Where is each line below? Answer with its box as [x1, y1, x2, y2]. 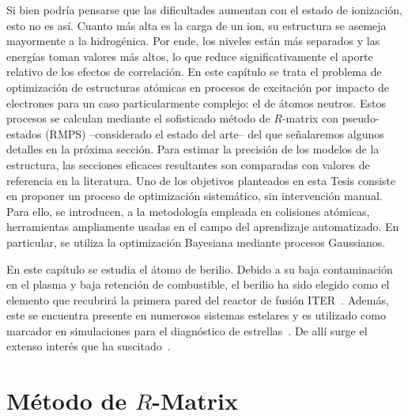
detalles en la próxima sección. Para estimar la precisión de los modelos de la [6, 141, 380, 157]
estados [6, 125, 42, 142]
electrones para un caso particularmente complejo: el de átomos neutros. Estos [6, 94, 386, 111]
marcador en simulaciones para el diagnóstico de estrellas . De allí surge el [6, 322, 368, 338]
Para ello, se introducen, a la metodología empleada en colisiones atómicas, [6, 202, 370, 219]
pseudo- [342, 110, 380, 127]
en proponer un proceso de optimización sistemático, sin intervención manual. [6, 187, 383, 204]
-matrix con [281, 110, 339, 127]
